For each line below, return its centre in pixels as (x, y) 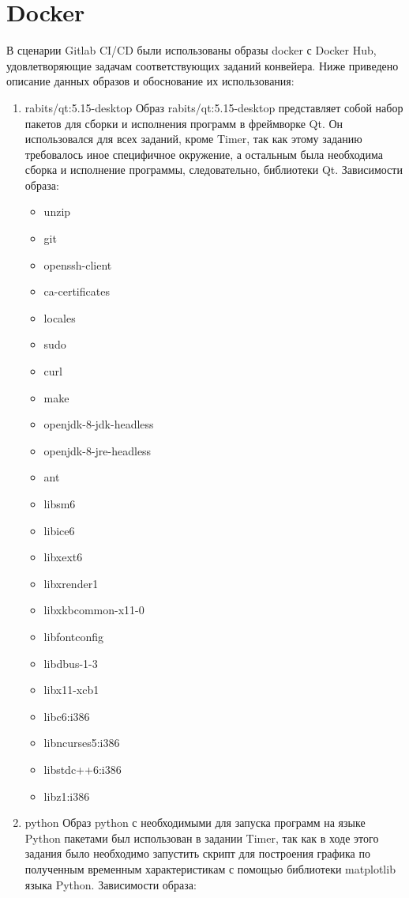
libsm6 (60, 504)
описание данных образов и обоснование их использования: (150, 81)
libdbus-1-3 (71, 663)
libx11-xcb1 (71, 690)
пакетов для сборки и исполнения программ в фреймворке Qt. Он (184, 123)
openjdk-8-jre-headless (98, 450)
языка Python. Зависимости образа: (111, 884)
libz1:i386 (67, 796)
